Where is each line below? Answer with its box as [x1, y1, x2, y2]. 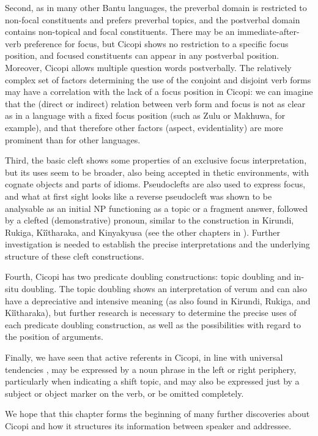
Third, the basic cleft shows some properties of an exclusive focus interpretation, [5, 154, 307, 167]
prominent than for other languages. [5, 133, 141, 146]
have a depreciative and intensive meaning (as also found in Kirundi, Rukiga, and [5, 294, 311, 307]
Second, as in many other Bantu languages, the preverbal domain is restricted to [5, 1, 307, 13]
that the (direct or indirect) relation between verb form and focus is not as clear [5, 97, 306, 110]
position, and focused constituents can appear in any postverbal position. [5, 49, 279, 62]
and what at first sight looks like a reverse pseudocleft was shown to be [5, 189, 272, 202]
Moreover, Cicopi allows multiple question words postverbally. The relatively [5, 61, 292, 73]
